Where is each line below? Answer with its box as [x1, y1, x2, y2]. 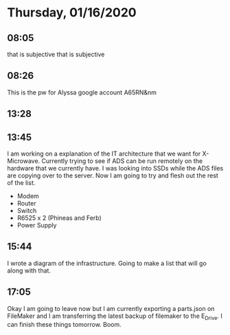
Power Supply [16, 221, 57, 229]
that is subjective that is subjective [7, 50, 105, 58]
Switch [16, 207, 37, 215]
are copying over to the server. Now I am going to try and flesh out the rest [7, 171, 218, 179]
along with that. [7, 266, 51, 275]
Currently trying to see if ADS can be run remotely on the [41, 157, 203, 165]
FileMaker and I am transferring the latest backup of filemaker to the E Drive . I [7, 312, 223, 321]
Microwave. [7, 157, 41, 165]
